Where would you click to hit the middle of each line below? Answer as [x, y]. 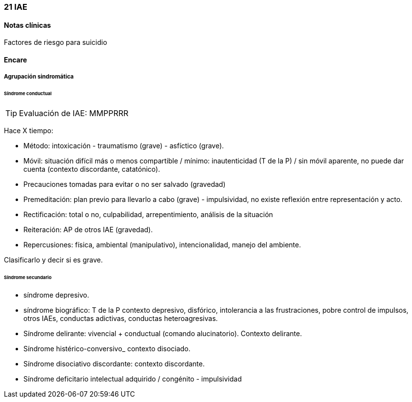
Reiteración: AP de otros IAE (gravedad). [88, 229]
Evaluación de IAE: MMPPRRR [74, 113]
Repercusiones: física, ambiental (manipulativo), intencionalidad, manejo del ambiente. [162, 244]
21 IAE [16, 7]
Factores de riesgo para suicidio [56, 42]
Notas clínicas [28, 25]
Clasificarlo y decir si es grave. [53, 260]
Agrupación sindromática [39, 77]
